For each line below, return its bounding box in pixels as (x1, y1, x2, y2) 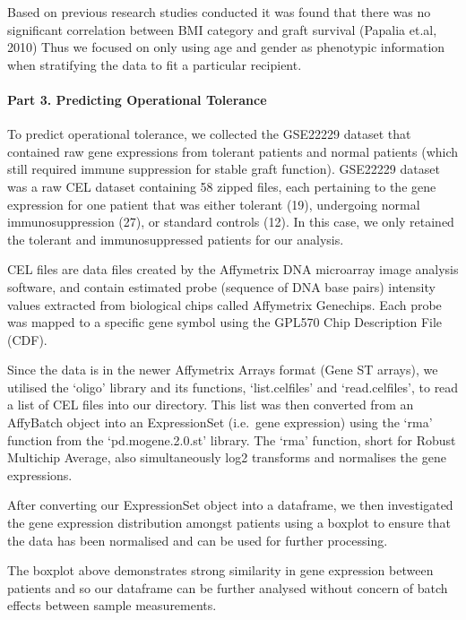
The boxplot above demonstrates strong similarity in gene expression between (7, 561, 434, 580)
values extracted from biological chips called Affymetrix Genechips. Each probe (7, 295, 442, 314)
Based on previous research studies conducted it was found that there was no (7, 3, 431, 21)
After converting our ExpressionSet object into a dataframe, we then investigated (7, 495, 453, 514)
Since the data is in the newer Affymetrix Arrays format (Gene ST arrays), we (7, 360, 438, 379)
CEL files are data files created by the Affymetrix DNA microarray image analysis (7, 260, 459, 279)
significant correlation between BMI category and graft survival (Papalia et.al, (7, 20, 437, 39)
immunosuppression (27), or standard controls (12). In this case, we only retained (7, 212, 454, 231)
